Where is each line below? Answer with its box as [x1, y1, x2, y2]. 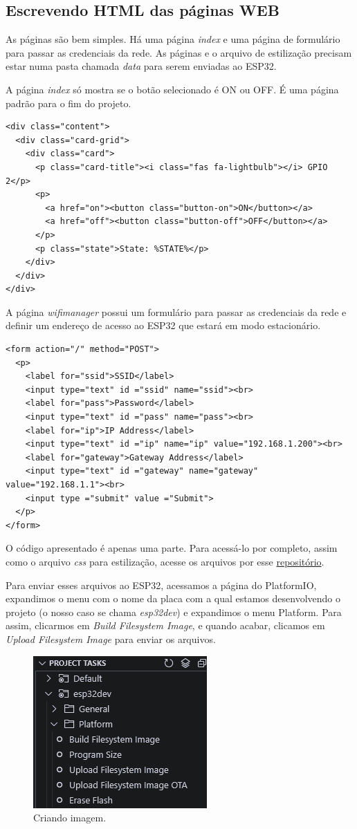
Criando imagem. [33, 810, 107, 825]
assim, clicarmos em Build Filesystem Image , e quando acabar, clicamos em [6, 618, 325, 633]
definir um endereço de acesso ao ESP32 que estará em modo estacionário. [6, 318, 321, 333]
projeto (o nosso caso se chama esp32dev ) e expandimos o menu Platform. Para [6, 604, 342, 619]
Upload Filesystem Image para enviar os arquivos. [6, 631, 216, 646]
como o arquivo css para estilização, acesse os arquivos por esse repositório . [6, 554, 324, 568]
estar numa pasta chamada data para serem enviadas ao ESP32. [6, 59, 277, 73]
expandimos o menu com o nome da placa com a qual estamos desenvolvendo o [6, 591, 341, 606]
